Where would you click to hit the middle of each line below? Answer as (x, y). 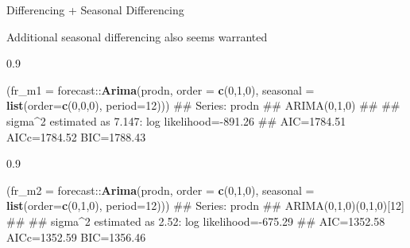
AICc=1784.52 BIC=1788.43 (76, 136)
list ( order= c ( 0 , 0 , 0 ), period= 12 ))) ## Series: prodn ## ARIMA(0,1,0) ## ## (203, 105)
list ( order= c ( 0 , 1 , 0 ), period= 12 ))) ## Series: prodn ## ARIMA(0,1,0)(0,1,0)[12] (206, 205)
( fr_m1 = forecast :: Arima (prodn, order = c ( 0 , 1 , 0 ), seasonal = (161, 89)
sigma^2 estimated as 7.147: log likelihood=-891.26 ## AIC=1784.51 (176, 120)
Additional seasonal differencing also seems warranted (137, 36)
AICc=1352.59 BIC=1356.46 (76, 236)
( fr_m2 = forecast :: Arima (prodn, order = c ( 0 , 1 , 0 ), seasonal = (161, 190)
